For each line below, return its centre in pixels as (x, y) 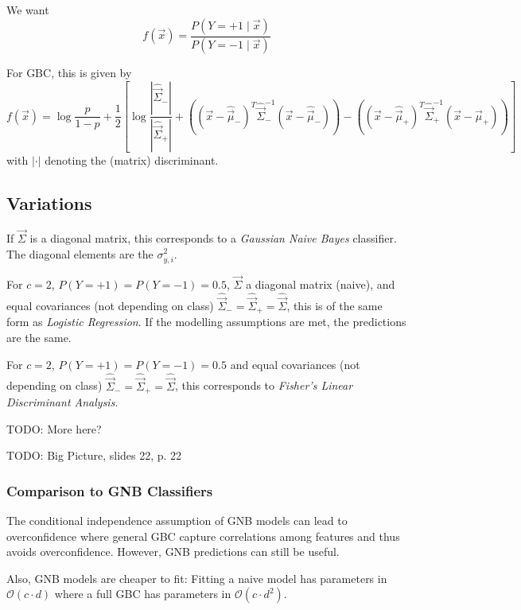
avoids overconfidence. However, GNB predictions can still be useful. (173, 552)
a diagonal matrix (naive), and (321, 284)
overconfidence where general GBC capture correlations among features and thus (203, 536)
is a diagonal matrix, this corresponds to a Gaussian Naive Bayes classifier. (213, 237)
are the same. (39, 337)
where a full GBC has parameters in (143, 594)
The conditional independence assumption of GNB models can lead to (177, 521)
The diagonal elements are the (80, 253)
